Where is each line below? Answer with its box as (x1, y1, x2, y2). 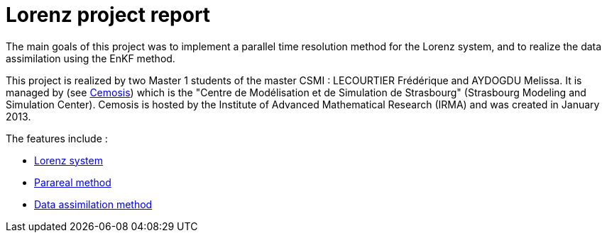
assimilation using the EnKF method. (6, 52, 175, 64)
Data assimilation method (34, 198, 153, 210)
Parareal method (34, 176, 111, 188)
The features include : (6, 132, 108, 144)
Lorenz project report (6, 3, 211, 27)
